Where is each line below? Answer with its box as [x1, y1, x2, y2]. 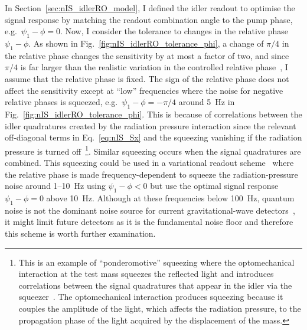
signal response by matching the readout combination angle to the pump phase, [5, 13, 293, 25]
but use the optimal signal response [150, 179, 279, 192]
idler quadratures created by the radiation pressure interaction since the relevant [5, 119, 296, 132]
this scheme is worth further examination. [5, 227, 156, 239]
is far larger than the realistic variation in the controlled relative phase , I [20, 61, 288, 73]
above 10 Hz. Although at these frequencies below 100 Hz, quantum [46, 191, 295, 204]
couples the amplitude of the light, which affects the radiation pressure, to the [18, 302, 301, 314]
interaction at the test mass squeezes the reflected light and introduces [18, 267, 274, 280]
